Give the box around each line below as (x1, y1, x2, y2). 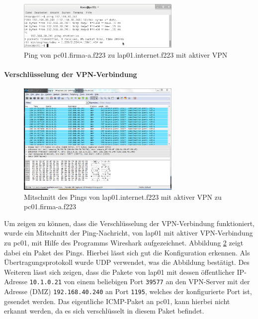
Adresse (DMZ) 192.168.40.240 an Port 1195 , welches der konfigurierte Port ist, (4, 286, 252, 296)
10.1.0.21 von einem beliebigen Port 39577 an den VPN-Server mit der (29, 276, 250, 287)
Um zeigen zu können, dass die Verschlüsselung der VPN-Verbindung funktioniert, (4, 218, 255, 228)
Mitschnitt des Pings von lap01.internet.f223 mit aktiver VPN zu (24, 191, 222, 202)
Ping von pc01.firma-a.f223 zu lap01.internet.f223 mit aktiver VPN (24, 49, 228, 60)
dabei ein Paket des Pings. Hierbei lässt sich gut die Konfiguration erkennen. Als (4, 247, 250, 257)
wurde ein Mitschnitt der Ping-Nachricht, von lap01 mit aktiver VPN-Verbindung (4, 228, 253, 238)
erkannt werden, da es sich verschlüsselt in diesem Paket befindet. (4, 306, 204, 316)
